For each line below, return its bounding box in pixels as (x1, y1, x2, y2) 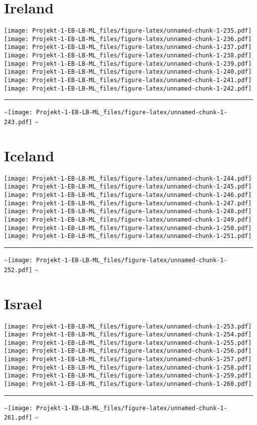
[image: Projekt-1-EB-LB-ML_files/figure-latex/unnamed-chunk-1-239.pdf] (4, 60, 252, 67)
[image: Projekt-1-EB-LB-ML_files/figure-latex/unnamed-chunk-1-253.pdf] (4, 323, 252, 330)
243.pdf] (4, 119, 33, 126)
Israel (4, 293, 43, 313)
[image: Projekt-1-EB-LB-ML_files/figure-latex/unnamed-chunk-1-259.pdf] (4, 372, 252, 379)
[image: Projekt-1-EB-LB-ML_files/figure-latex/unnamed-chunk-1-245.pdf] (4, 183, 252, 190)
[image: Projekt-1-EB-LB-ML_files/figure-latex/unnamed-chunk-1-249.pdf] (4, 216, 252, 224)
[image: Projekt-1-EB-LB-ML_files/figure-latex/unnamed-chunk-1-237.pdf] (4, 44, 252, 51)
